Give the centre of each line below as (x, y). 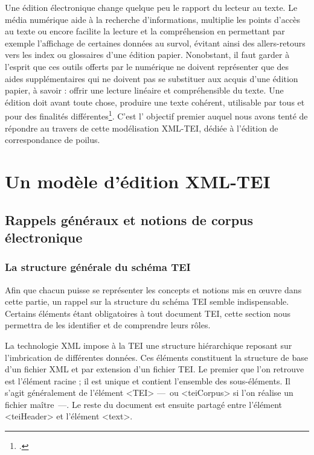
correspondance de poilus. (53, 140)
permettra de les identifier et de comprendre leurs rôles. (108, 325)
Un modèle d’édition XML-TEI (138, 181)
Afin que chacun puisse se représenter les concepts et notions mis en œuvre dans (153, 289)
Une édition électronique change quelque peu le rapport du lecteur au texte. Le (151, 7)
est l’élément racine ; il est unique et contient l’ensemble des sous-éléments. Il (148, 380)
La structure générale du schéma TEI (98, 267)
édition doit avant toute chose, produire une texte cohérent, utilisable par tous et (155, 102)
